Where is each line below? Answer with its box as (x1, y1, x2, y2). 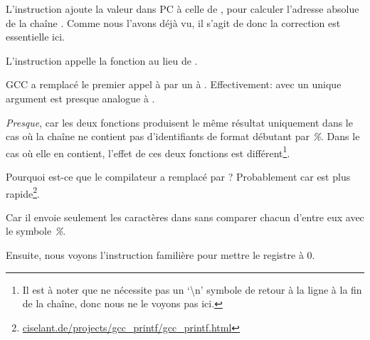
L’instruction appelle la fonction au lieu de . (6, 53, 198, 68)
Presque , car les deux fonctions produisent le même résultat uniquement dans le (6, 115, 353, 129)
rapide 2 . (6, 184, 40, 201)
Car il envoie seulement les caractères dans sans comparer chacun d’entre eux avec (6, 209, 364, 224)
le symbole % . (6, 223, 66, 238)
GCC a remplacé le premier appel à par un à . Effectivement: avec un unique (6, 77, 342, 92)
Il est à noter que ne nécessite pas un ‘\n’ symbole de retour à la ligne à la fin (22, 282, 362, 297)
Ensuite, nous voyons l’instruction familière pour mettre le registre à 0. (6, 248, 315, 262)
